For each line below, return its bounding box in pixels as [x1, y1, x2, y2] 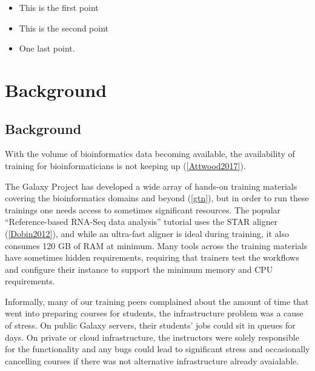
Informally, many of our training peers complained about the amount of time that [5, 295, 309, 307]
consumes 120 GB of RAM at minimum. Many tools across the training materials [5, 239, 308, 252]
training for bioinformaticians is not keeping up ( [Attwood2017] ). [5, 159, 246, 172]
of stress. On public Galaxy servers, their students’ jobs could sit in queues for [5, 319, 296, 332]
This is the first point [19, 1, 99, 13]
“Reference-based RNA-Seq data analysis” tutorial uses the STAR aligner [5, 215, 278, 228]
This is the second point [19, 21, 109, 34]
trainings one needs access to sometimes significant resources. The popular [5, 203, 281, 216]
